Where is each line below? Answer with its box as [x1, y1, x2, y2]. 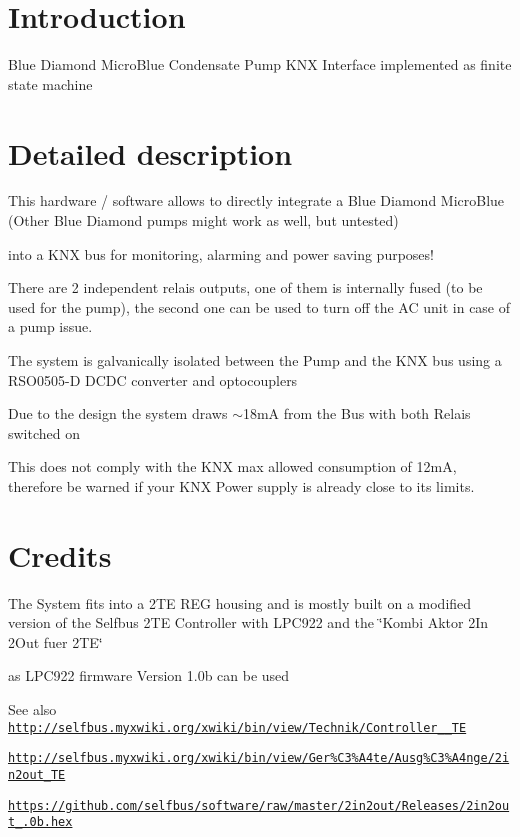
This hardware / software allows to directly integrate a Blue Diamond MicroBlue [8, 190, 505, 211]
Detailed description [8, 132, 293, 173]
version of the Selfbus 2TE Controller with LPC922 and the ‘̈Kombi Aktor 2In [8, 612, 489, 633]
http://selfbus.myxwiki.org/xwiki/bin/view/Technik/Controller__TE [8, 720, 467, 735]
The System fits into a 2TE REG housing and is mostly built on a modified [8, 592, 472, 613]
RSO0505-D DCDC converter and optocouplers [8, 369, 298, 390]
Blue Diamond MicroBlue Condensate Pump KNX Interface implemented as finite [8, 54, 512, 75]
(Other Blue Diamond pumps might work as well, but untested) [8, 210, 399, 231]
